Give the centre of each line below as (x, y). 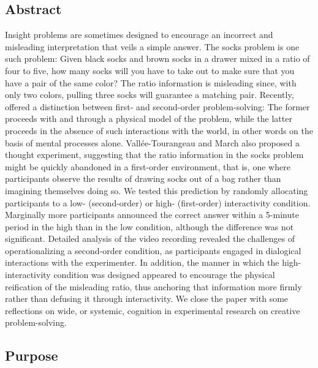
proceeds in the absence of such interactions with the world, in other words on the (159, 130)
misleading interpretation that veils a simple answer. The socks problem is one (152, 46)
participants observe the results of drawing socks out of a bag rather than (143, 178)
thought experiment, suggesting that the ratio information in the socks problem (154, 155)
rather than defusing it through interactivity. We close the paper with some (147, 299)
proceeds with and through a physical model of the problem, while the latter (149, 118)
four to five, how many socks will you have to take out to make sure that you (150, 70)
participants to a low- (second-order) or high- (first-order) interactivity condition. (158, 202)
